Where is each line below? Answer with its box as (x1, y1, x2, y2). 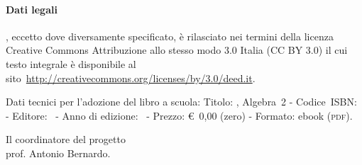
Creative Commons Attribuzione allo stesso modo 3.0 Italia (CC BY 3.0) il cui (6, 42, 348, 57)
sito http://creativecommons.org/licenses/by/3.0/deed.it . (6, 70, 256, 85)
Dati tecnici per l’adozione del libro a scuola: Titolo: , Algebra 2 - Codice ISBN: (6, 94, 357, 109)
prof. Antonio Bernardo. (6, 145, 111, 160)
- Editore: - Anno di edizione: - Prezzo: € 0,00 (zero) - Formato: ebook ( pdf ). (6, 108, 353, 123)
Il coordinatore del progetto (6, 132, 126, 147)
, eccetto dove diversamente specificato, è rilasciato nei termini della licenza (6, 28, 334, 43)
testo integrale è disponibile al (6, 56, 136, 71)
